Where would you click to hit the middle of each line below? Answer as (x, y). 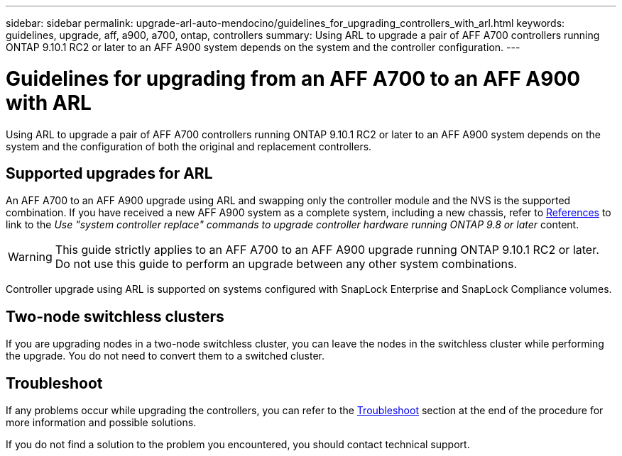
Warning (30, 257)
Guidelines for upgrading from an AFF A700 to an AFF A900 (293, 78)
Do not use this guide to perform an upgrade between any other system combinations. (286, 264)
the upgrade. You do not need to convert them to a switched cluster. (165, 356)
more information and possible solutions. (101, 423)
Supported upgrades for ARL (109, 173)
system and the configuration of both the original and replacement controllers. (189, 146)
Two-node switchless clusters (115, 316)
